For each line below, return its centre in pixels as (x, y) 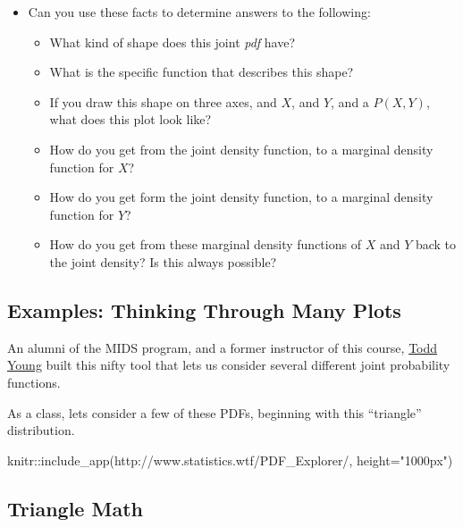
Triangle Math (75, 508)
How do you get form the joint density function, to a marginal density (241, 197)
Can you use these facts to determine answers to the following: (199, 12)
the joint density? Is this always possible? (163, 261)
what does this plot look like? (130, 119)
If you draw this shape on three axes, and (163, 101)
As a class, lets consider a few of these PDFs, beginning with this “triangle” (215, 412)
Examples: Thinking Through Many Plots (204, 310)
